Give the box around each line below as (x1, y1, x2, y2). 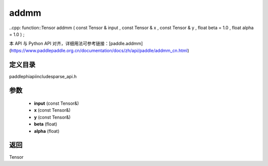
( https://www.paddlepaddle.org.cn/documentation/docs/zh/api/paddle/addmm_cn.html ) (9, 47, 190, 53)
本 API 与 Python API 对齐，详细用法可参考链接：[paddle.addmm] (9, 41, 143, 46)
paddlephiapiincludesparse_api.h (9, 73, 77, 79)
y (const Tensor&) (34, 114, 71, 120)
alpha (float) (34, 128, 60, 134)
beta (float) (34, 121, 58, 127)
